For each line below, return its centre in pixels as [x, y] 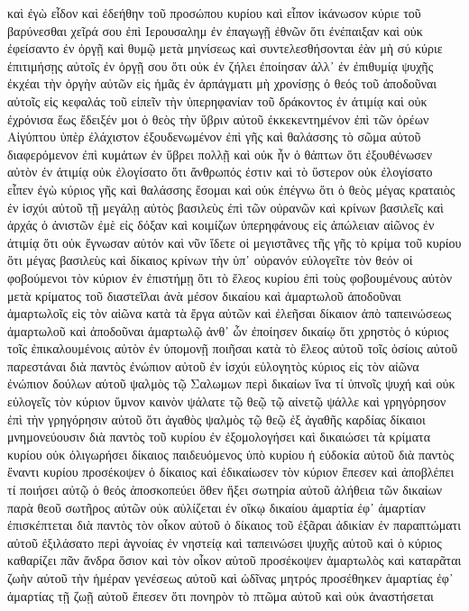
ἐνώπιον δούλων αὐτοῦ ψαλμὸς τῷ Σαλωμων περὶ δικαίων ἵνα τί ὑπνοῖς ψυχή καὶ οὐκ [231, 383]
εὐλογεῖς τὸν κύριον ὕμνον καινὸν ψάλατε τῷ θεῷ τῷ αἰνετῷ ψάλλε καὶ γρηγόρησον [227, 401]
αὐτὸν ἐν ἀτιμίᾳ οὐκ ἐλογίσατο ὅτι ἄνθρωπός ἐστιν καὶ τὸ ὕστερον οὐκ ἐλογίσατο [220, 172]
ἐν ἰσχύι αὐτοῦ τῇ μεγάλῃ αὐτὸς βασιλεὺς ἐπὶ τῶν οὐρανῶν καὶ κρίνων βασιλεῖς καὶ [225, 207]
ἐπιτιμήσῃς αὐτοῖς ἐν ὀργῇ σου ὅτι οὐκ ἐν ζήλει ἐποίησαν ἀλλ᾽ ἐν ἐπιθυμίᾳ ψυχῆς [221, 65]
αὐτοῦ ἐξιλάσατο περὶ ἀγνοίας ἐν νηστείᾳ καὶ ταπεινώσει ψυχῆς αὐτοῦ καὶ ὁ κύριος [225, 542]
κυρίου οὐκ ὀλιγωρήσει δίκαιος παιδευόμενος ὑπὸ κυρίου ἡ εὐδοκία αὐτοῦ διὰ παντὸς [230, 454]
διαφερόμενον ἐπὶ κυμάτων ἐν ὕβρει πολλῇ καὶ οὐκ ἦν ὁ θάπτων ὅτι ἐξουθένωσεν [220, 154]
